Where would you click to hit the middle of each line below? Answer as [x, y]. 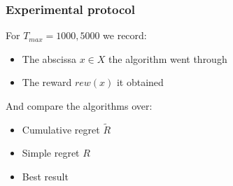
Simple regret [51, 153]
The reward [47, 82]
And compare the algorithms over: [79, 106]
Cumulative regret [61, 129]
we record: [125, 35]
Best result [45, 176]
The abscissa [49, 58]
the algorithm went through [168, 58]
